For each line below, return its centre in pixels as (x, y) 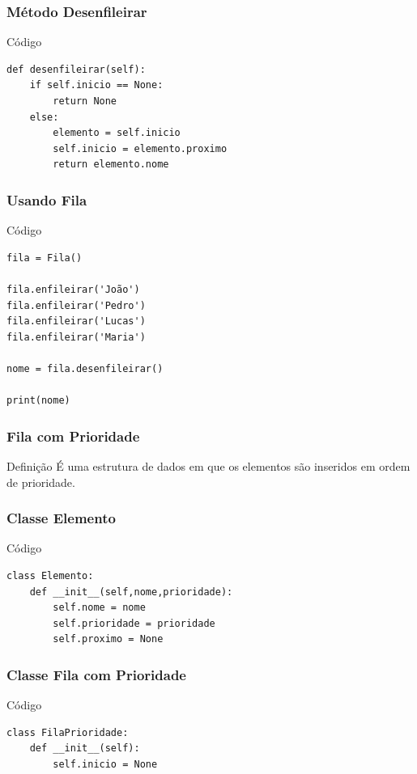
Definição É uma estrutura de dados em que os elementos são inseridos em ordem (208, 465)
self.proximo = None (108, 639)
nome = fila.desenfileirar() (85, 368)
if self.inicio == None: (96, 85)
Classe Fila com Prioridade (96, 674)
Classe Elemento (61, 518)
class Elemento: (50, 575)
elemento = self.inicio (117, 133)
